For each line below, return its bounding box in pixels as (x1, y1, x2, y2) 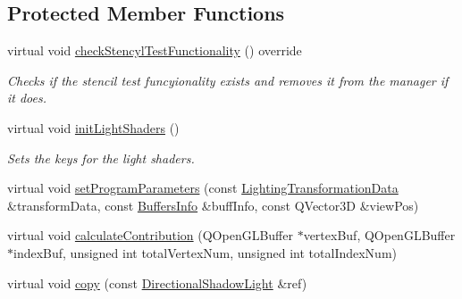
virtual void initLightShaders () (7, 118, 180, 137)
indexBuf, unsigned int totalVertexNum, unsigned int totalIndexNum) (13, 243, 398, 262)
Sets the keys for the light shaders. (7, 148, 195, 167)
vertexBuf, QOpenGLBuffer (303, 226, 456, 245)
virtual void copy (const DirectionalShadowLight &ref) (7, 273, 307, 292)
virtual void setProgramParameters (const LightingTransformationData (7, 179, 399, 197)
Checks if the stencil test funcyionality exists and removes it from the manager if (7, 71, 449, 89)
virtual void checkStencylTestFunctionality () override (7, 41, 302, 60)
